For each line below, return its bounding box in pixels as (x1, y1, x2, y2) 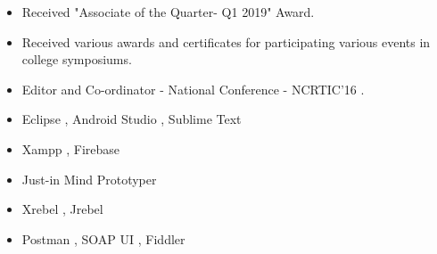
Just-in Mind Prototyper (21, 169, 157, 188)
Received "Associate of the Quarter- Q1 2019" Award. (21, 3, 315, 20)
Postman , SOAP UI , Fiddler (21, 229, 186, 248)
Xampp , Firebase (21, 139, 120, 158)
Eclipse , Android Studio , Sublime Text (21, 110, 242, 128)
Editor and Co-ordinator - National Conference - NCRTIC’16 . (21, 79, 365, 98)
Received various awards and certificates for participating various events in (21, 32, 431, 51)
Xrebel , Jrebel (21, 200, 103, 218)
